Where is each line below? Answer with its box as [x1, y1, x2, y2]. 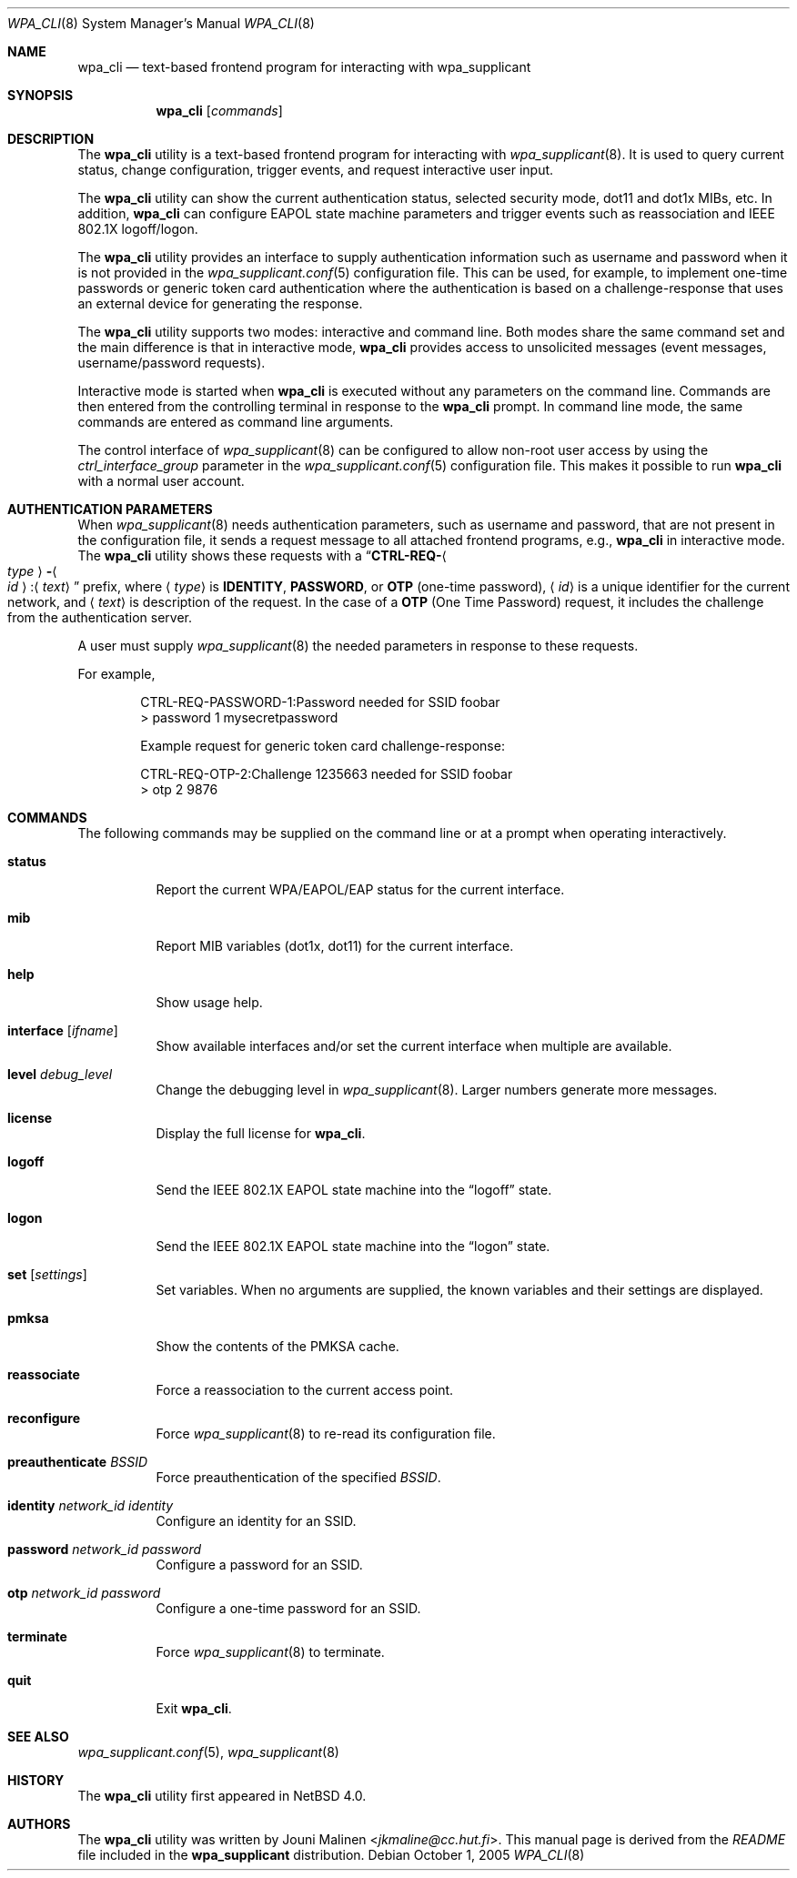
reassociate [7, 1367, 80, 1382]
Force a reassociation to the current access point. [156, 1382, 454, 1398]
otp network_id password [7, 1585, 161, 1600]
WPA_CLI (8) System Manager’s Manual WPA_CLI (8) [7, 15, 315, 31]
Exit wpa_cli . [156, 1701, 232, 1716]
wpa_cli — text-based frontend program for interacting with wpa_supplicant [77, 59, 531, 75]
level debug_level [7, 1066, 113, 1082]
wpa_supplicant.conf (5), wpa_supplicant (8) [77, 1744, 339, 1760]
